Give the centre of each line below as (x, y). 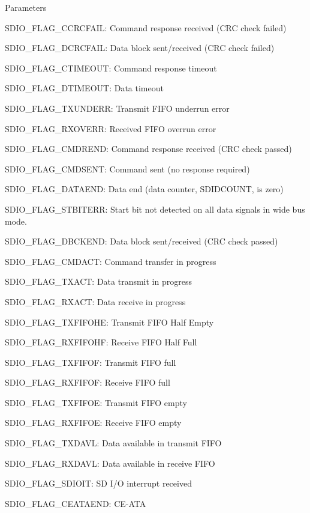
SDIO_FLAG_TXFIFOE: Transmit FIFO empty (96, 402)
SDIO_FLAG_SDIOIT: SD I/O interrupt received (98, 483)
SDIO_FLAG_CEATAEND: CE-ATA (76, 503)
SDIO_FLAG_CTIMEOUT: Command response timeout (111, 68)
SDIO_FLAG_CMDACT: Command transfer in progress (111, 261)
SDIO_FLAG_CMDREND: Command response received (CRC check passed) (148, 149)
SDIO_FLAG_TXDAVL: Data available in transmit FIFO (113, 443)
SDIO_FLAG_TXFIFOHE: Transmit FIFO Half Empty (109, 322)
